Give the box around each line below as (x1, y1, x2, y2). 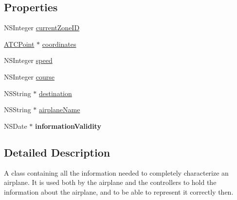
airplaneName (39, 104, 80, 115)
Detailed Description (4, 144, 110, 160)
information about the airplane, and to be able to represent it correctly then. (4, 186, 234, 197)
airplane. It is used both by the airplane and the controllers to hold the (4, 177, 217, 187)
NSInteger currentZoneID (4, 22, 80, 33)
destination (39, 88, 72, 98)
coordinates (42, 39, 76, 49)
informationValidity (35, 120, 101, 131)
